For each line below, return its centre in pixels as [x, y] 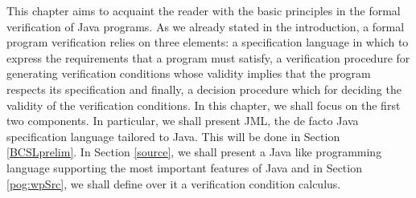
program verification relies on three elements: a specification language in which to [208, 42]
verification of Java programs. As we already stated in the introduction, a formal [206, 26]
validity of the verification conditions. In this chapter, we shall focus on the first [204, 105]
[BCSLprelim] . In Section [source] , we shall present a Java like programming [194, 152]
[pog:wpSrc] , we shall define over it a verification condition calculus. [174, 183]
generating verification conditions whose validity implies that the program [189, 73]
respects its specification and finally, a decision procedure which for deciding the [204, 89]
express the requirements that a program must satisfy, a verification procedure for [208, 57]
